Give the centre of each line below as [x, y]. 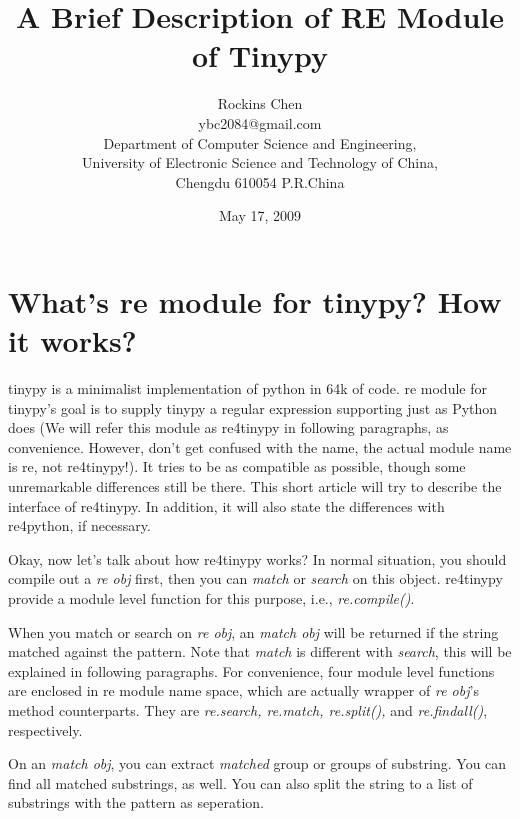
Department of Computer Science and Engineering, [260, 142]
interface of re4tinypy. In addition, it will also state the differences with [226, 505]
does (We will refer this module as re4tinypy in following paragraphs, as [228, 427]
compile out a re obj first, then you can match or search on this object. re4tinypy [255, 578]
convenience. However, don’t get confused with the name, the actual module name [260, 446]
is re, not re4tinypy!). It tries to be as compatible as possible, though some [237, 466]
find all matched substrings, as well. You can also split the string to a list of [240, 782]
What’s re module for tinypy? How [255, 300]
